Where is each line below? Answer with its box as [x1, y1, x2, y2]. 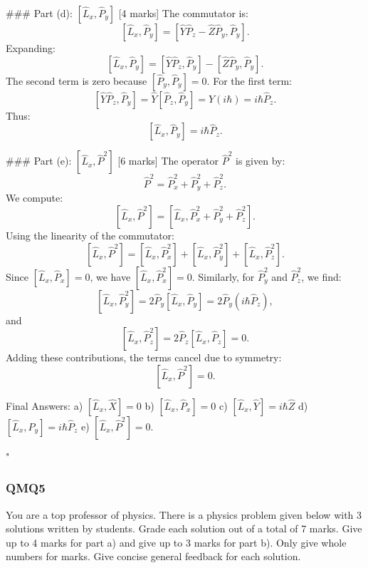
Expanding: [6, 41, 56, 55]
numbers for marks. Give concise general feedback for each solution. [6, 549, 301, 564]
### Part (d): [6, 6, 73, 20]
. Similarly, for [191, 269, 255, 284]
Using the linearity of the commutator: [6, 227, 174, 242]
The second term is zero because [6, 73, 147, 88]
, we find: [301, 269, 342, 284]
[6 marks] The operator [117, 153, 219, 168]
